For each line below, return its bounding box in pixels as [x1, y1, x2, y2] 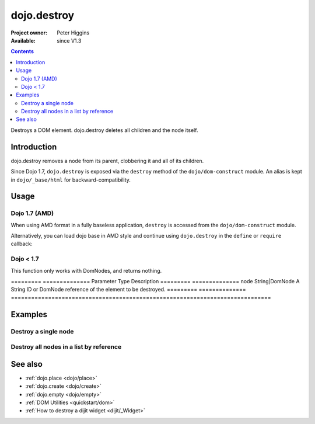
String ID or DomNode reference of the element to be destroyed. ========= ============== [10, 286, 246, 293]
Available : [10, 37, 36, 44]
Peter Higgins [57, 29, 90, 36]
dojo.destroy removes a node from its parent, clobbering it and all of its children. [10, 157, 204, 164]
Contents [10, 48, 34, 55]
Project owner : [10, 29, 48, 36]
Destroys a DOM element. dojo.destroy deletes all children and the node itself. [10, 126, 198, 134]
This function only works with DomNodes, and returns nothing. [10, 267, 162, 274]
